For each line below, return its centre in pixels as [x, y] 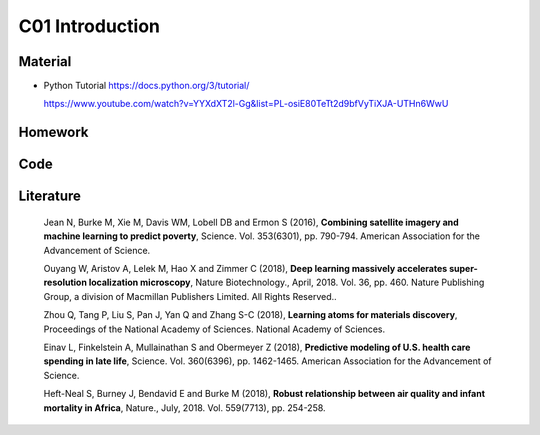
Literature [50, 196]
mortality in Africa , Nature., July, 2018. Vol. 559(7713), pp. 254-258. [184, 407]
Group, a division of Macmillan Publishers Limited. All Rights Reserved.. [190, 296]
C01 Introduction [89, 26]
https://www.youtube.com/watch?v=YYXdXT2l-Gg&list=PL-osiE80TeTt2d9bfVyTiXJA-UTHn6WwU [246, 104]
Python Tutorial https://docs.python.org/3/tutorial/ [146, 86]
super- [463, 269]
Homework [53, 132]
